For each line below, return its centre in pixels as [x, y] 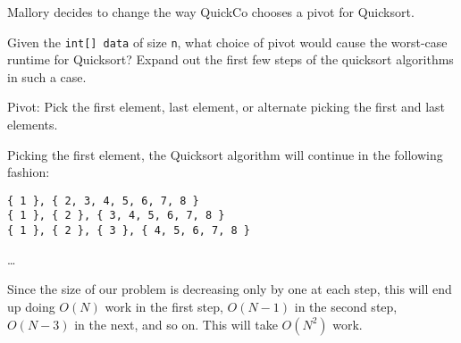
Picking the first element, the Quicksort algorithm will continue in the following [225, 154]
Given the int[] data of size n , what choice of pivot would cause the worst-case [227, 42]
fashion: [29, 172]
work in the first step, [164, 306]
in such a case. [47, 76]
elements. [33, 125]
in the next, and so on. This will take [176, 324]
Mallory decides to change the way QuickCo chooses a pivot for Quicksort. [211, 12]
